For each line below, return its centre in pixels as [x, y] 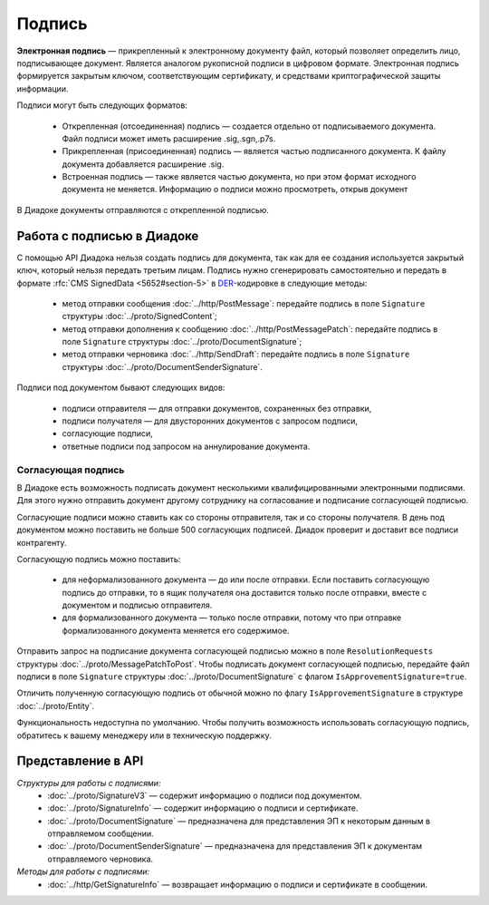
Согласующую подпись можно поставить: [99, 559]
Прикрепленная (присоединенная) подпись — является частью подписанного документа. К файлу [254, 151]
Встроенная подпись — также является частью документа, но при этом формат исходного [239, 177]
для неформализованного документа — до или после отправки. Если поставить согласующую [246, 579]
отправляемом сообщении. [101, 833]
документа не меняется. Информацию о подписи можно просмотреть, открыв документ [235, 190]
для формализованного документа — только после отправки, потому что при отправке [232, 618]
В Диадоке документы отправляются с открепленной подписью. [143, 209]
